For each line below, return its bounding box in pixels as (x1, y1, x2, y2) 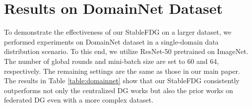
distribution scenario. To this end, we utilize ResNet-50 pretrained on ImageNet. (4, 46, 249, 56)
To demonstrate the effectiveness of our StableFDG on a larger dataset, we (4, 27, 232, 37)
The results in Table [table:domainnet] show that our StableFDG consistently (4, 75, 240, 86)
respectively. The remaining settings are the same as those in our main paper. (4, 65, 240, 76)
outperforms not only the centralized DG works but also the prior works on (4, 85, 233, 95)
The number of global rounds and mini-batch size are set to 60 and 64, (4, 55, 219, 66)
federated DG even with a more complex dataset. (4, 95, 154, 105)
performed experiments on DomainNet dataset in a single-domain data (4, 36, 219, 47)
